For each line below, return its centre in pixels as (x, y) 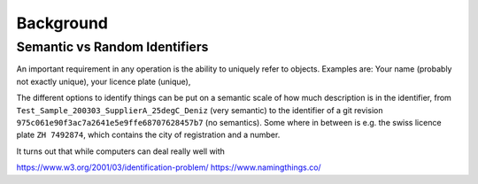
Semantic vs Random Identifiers (112, 47)
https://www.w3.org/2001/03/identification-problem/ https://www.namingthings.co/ (169, 167)
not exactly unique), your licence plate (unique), (104, 81)
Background (62, 23)
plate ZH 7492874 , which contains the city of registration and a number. (148, 135)
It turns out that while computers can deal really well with (121, 151)
